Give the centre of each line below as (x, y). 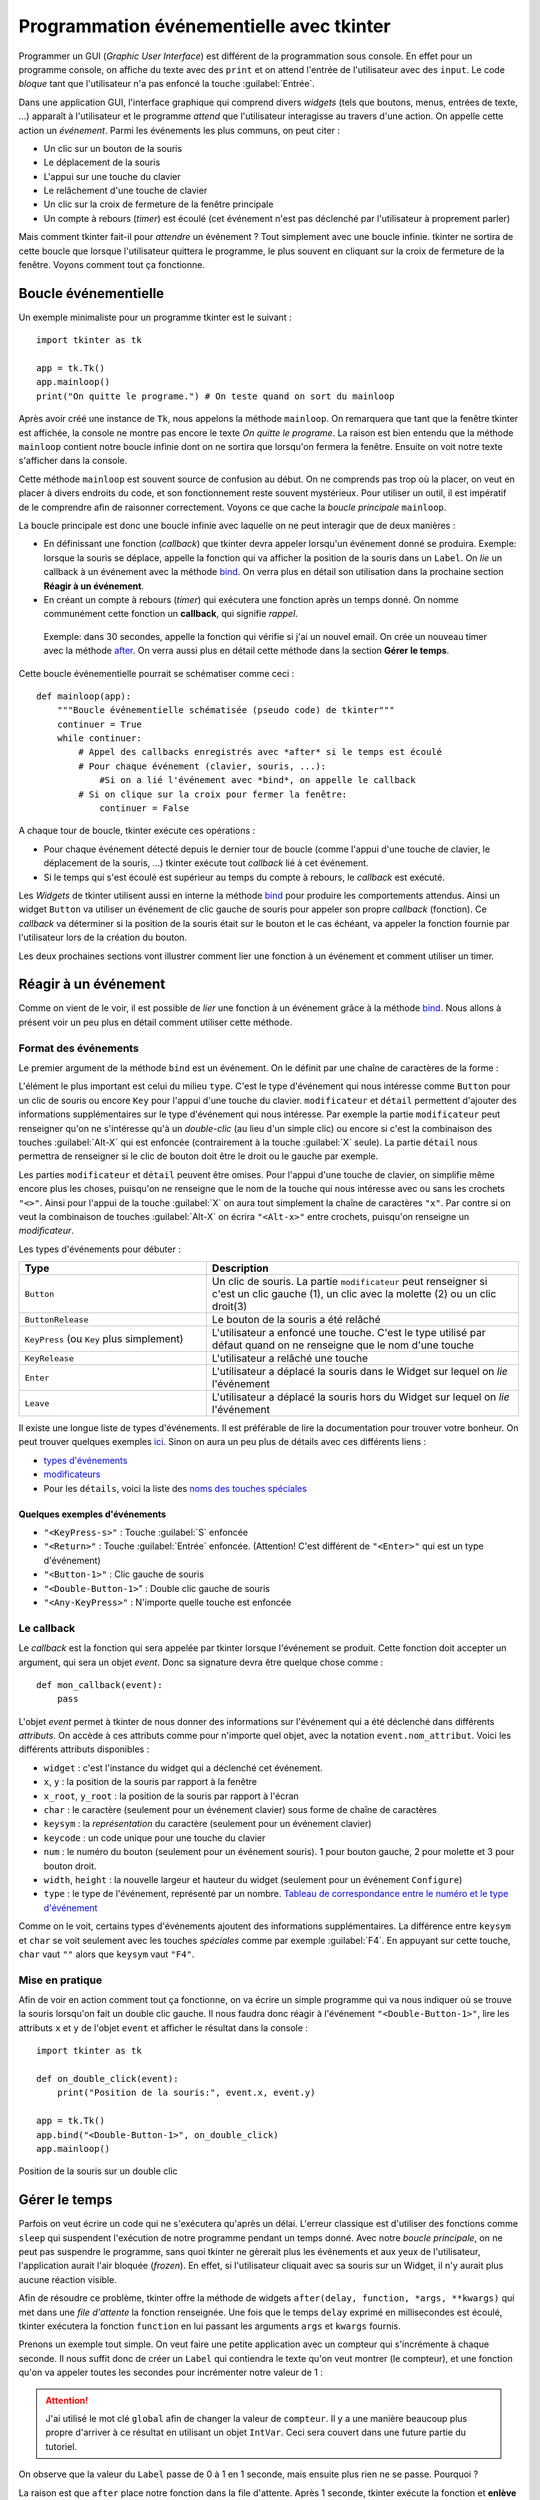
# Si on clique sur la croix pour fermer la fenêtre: (213, 794)
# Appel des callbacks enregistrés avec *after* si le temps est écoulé (260, 752)
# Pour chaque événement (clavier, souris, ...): (202, 766)
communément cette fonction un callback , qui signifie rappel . (171, 614)
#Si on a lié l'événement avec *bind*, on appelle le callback (257, 780)
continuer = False (144, 808)
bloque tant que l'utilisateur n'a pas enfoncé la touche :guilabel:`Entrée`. (166, 84)
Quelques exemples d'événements (92, 1514)
